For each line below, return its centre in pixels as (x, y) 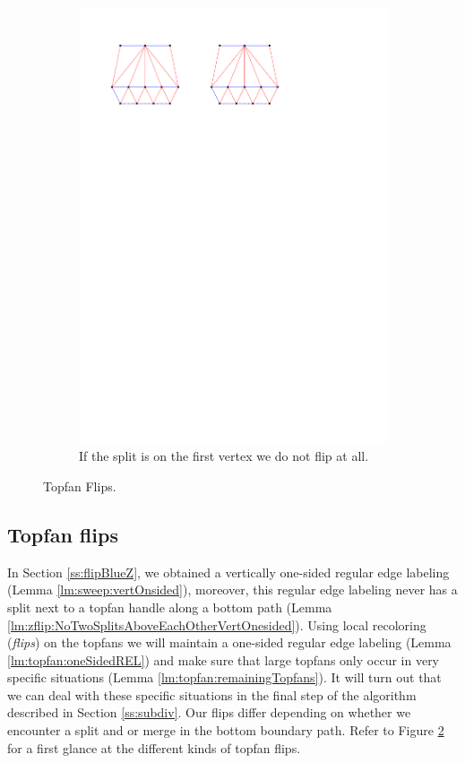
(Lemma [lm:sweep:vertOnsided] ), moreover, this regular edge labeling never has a (232, 590)
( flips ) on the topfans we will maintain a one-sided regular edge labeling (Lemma (229, 642)
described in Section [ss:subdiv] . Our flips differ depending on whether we (209, 712)
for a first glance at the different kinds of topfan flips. (154, 747)
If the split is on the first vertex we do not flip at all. (224, 456)
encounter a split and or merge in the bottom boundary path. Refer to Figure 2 (226, 730)
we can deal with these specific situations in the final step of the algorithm (212, 694)
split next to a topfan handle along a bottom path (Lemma (170, 607)
